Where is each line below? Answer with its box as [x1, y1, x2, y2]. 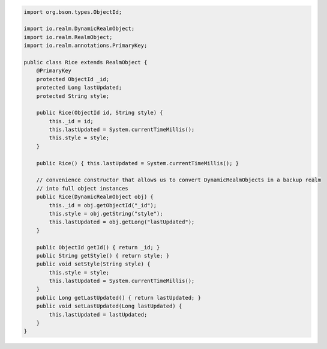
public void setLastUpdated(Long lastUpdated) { [36, 303, 182, 309]
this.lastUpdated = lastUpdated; [49, 311, 148, 318]
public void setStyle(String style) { [36, 261, 151, 267]
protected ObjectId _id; [36, 76, 110, 82]
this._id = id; [49, 118, 94, 124]
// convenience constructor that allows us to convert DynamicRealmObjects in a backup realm [36, 177, 321, 183]
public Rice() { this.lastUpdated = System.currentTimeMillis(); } [36, 160, 239, 166]
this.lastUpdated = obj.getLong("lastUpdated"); [49, 219, 195, 225]
